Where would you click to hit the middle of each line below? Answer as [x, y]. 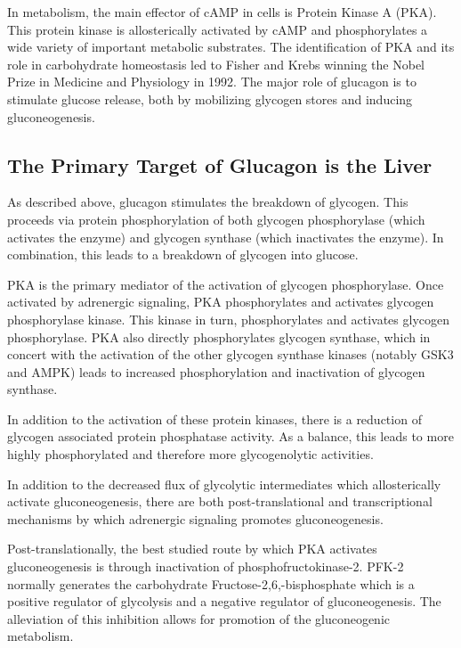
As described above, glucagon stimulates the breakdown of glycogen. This [208, 202]
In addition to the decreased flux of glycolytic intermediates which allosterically [224, 484]
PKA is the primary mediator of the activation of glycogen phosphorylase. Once [226, 284]
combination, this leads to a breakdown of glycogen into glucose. [183, 254]
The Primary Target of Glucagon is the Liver [220, 164]
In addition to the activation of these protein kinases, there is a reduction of [214, 418]
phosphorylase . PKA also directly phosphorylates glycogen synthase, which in [219, 336]
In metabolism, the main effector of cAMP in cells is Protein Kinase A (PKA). [222, 12]
